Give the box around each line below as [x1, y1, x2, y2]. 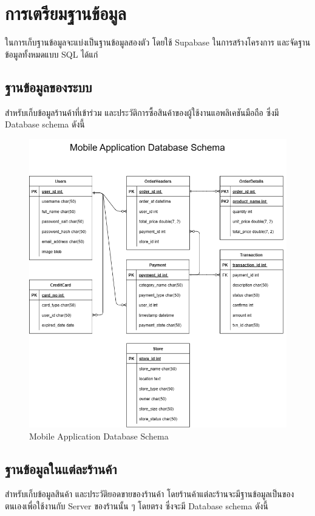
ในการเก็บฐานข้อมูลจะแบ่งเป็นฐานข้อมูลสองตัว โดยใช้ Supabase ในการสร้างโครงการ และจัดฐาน [5, 36, 311, 49]
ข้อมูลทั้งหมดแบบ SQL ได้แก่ [5, 47, 98, 60]
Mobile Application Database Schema [29, 429, 169, 442]
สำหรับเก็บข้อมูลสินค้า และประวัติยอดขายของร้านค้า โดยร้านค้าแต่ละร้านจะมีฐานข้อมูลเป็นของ [5, 487, 294, 500]
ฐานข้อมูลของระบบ [5, 77, 92, 96]
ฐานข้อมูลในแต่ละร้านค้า [5, 459, 117, 478]
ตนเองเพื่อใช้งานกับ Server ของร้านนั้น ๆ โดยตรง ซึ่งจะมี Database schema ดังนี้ [5, 499, 268, 512]
